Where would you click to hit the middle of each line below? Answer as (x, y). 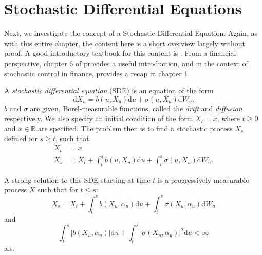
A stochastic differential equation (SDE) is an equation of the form (109, 91)
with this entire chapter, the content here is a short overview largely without (125, 43)
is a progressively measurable (203, 179)
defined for (21, 138)
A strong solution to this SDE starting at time (77, 179)
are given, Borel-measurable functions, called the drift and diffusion (136, 108)
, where (229, 118)
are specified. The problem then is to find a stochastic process (135, 128)
